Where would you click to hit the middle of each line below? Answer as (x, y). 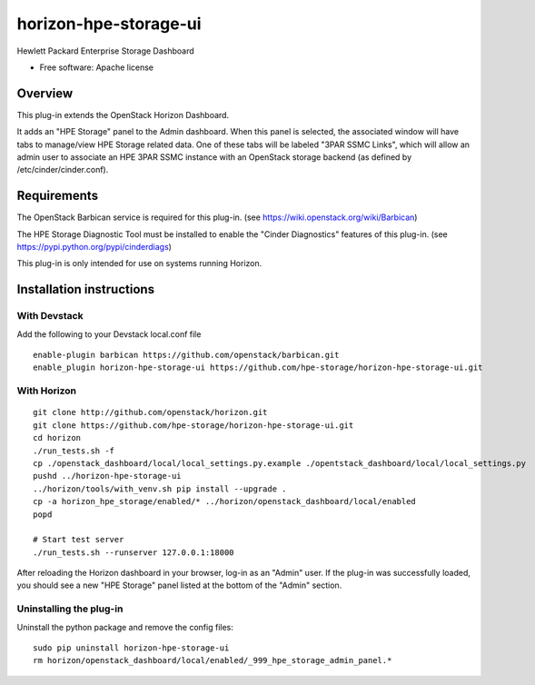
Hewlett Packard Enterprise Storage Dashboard (105, 51)
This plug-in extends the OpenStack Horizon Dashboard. (123, 114)
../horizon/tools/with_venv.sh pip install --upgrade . (160, 489)
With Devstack (50, 316)
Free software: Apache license (97, 67)
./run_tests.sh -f (74, 451)
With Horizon (47, 391)
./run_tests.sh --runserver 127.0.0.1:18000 (134, 552)
